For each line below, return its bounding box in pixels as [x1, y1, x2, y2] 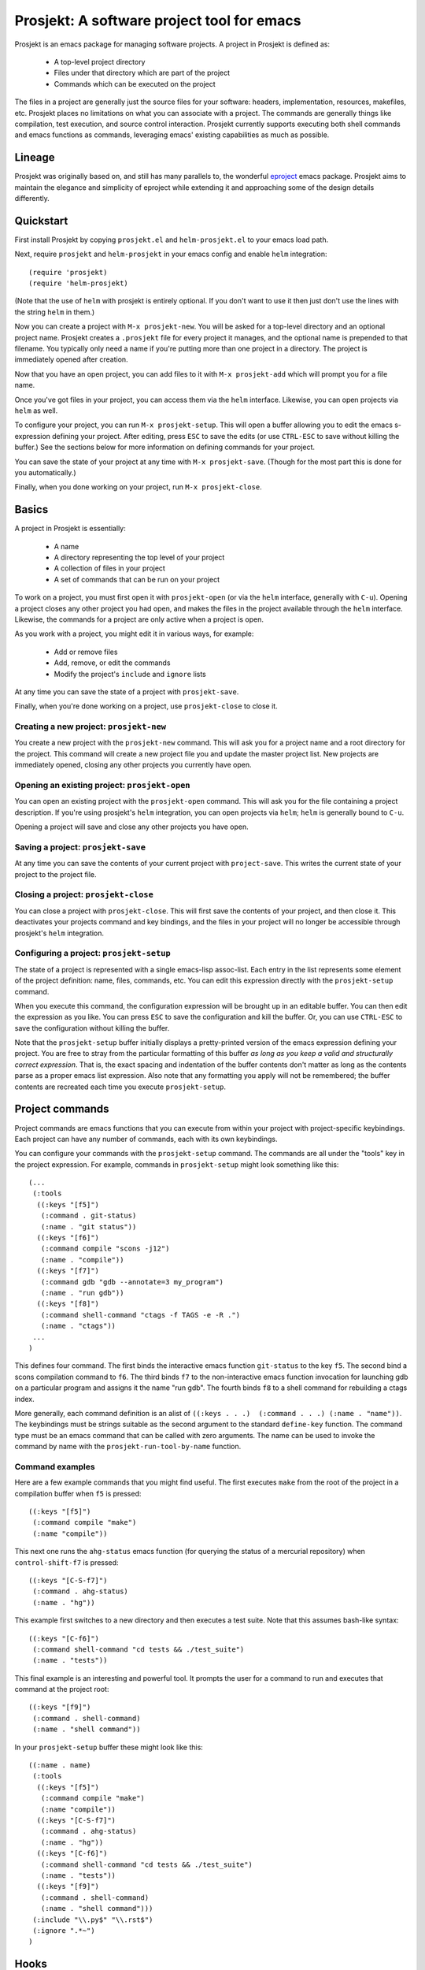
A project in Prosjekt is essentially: [14, 524, 126, 533]
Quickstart [14, 214, 68, 228]
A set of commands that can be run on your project [54, 574, 220, 584]
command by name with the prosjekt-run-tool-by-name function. [14, 1442, 242, 1451]
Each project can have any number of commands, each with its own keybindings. [14, 1134, 279, 1143]
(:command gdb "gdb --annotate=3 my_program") [40, 1277, 224, 1286]
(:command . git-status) [40, 1211, 137, 1221]
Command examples [14, 1461, 95, 1472]
